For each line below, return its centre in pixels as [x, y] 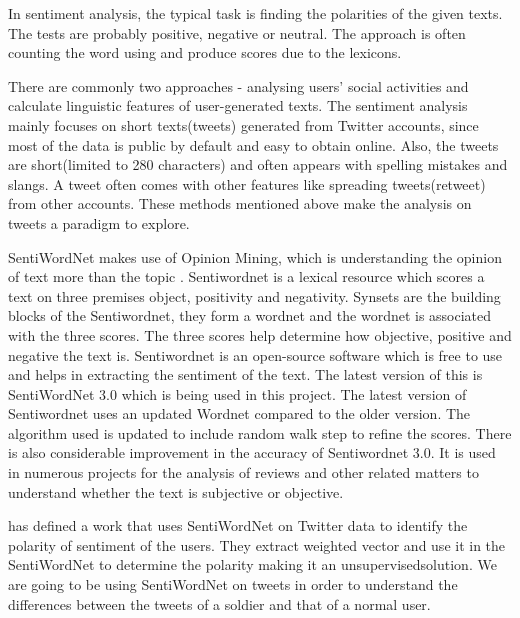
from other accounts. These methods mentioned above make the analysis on [240, 203]
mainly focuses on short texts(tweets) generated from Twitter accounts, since [243, 124]
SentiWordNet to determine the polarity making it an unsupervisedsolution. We [252, 564]
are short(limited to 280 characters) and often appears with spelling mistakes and [258, 164]
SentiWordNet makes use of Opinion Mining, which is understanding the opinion [255, 256]
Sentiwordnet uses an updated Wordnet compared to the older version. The [239, 413]
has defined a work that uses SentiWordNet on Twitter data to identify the [238, 525]
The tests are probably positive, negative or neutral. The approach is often [237, 32]
